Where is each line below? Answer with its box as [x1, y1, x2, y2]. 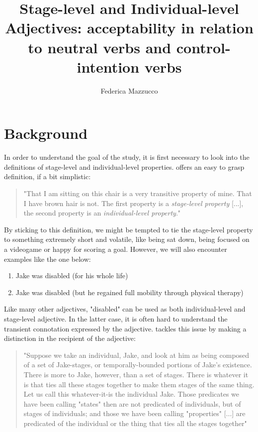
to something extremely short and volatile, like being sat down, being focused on [4, 234, 250, 244]
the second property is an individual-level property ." [23, 208, 181, 218]
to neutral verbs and [28, 37, 172, 57]
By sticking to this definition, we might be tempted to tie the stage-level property [4, 224, 253, 234]
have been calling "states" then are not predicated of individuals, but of [23, 398, 241, 409]
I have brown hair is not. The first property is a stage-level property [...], [23, 198, 244, 208]
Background [4, 123, 88, 143]
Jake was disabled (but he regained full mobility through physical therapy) [15, 287, 244, 297]
